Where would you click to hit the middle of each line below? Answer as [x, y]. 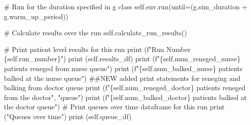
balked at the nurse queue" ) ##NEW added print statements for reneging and [122, 78]
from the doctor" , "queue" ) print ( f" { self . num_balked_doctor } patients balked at [125, 97]
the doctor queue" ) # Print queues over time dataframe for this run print [114, 107]
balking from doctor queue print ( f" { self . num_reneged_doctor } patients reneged [125, 87]
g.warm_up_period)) [36, 16]
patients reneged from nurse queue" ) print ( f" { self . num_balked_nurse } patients [123, 68]
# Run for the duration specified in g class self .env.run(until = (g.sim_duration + [126, 6]
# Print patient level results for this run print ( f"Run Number [97, 49]
